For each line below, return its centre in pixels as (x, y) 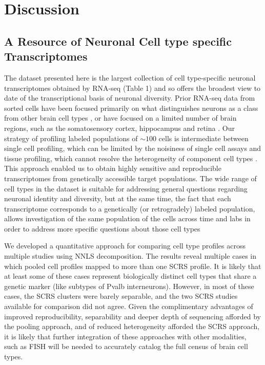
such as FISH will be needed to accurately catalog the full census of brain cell (126, 346)
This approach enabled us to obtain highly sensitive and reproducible (113, 168)
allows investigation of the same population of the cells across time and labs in (127, 218)
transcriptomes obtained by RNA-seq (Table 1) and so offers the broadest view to (132, 88)
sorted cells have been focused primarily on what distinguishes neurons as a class (131, 108)
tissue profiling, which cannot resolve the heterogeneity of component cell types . (131, 158)
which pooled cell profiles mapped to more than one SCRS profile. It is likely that (133, 266)
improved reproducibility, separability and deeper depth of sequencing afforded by (132, 316)
